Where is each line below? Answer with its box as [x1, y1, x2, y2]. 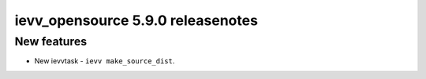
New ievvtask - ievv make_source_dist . [34, 56, 175, 66]
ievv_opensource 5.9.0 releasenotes [14, 12, 258, 29]
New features [14, 34, 88, 48]
